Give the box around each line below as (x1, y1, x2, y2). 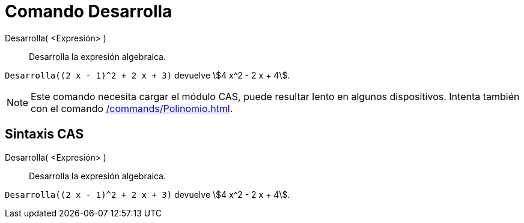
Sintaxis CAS (5, 126, 84, 142)
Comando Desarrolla (5, 1, 172, 22)
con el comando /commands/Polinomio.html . (31, 102, 233, 114)
